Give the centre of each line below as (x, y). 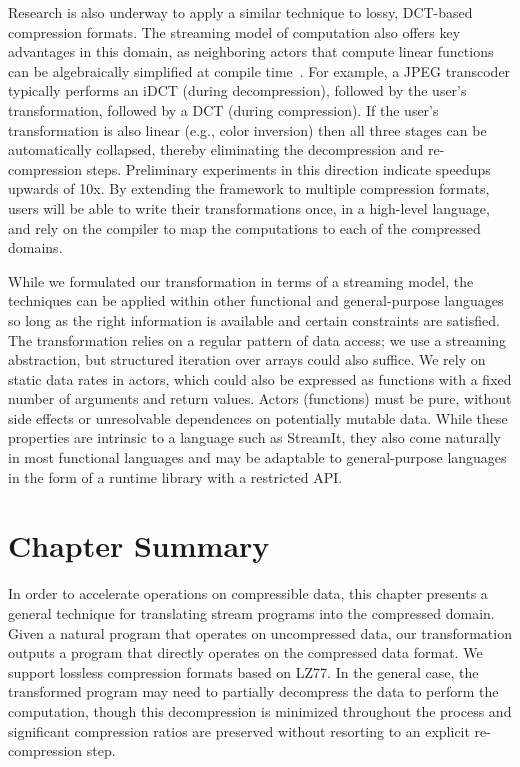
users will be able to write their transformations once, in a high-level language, (249, 207)
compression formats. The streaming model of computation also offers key (234, 31)
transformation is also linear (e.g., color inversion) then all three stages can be (247, 129)
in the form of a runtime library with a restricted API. (175, 476)
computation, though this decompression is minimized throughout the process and (260, 710)
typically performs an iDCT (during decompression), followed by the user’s (237, 90)
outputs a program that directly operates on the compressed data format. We (245, 652)
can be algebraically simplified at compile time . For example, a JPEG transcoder (259, 70)
